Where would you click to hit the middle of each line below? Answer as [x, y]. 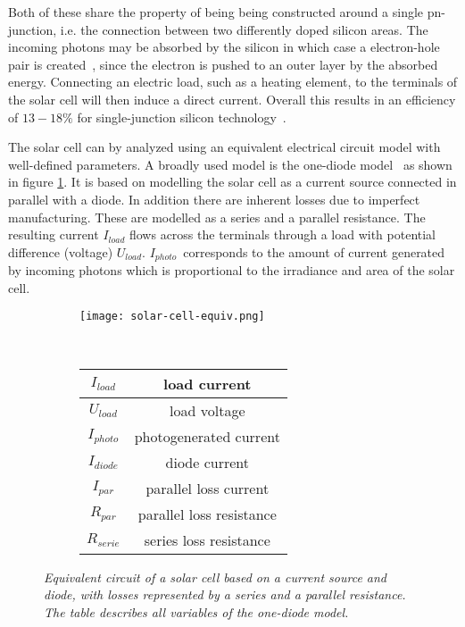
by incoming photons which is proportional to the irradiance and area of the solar [232, 270]
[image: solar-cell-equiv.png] [172, 317]
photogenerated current [207, 436]
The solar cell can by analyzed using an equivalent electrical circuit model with [224, 147]
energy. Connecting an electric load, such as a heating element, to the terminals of [233, 82]
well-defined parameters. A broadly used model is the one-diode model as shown [230, 164]
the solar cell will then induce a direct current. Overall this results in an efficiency [232, 99]
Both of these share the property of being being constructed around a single [216, 12]
